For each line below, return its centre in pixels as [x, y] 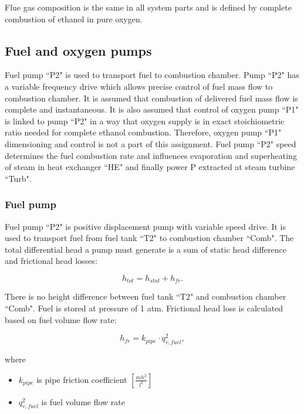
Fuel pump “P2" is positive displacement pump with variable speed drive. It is [145, 226]
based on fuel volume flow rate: [61, 319]
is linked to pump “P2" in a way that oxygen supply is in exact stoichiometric [145, 121]
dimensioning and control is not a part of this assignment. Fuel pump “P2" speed [151, 143]
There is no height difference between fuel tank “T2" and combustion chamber [146, 296]
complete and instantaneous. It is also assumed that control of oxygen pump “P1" [152, 109]
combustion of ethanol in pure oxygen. [74, 18]
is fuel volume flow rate [83, 401]
